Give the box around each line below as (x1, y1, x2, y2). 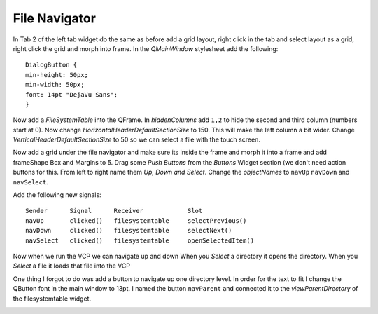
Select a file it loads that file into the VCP (13, 261, 131, 270)
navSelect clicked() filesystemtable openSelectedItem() (25, 236, 255, 245)
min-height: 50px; (25, 71, 89, 78)
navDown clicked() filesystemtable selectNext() (25, 226, 232, 235)
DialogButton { (25, 61, 78, 69)
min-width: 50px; (25, 81, 85, 89)
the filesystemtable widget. (13, 294, 91, 303)
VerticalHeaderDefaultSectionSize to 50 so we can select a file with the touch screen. (13, 135, 260, 144)
